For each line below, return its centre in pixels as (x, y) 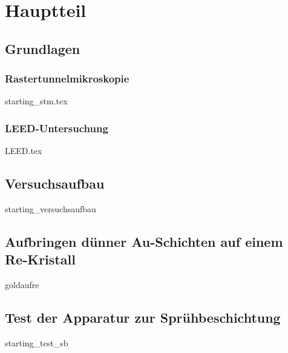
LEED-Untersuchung (57, 128)
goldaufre (22, 285)
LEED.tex (24, 151)
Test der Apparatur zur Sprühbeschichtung (143, 318)
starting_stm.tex (36, 101)
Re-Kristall (40, 259)
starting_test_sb (37, 342)
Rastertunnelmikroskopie (67, 79)
